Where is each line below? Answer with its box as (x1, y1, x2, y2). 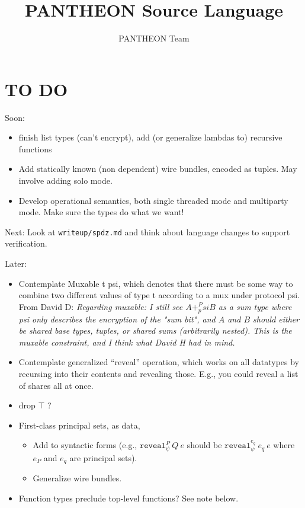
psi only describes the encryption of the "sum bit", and (18, 312, 216, 325)
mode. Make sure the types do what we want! (18, 206, 184, 218)
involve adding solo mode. (18, 174, 113, 187)
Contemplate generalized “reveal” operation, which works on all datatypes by (18, 356, 299, 368)
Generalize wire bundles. (33, 472, 122, 484)
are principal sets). (69, 451, 137, 464)
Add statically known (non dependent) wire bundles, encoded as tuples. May (18, 162, 297, 175)
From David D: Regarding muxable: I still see (18, 300, 183, 312)
